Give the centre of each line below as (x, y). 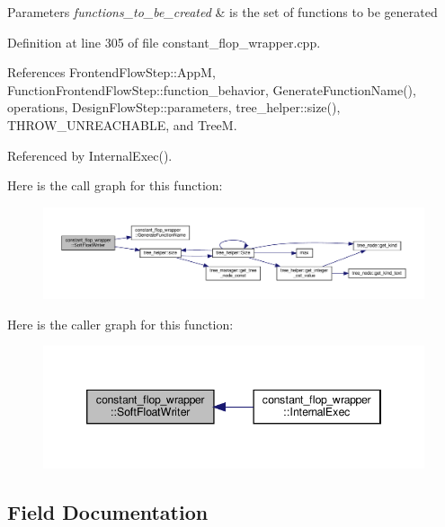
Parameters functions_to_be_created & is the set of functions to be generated (222, 12)
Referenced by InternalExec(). (90, 155)
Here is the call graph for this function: (115, 185)
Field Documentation (108, 511)
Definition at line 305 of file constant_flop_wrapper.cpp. (164, 42)
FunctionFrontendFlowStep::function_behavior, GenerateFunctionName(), (212, 89)
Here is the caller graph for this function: (120, 324)
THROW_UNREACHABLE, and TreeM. (122, 124)
